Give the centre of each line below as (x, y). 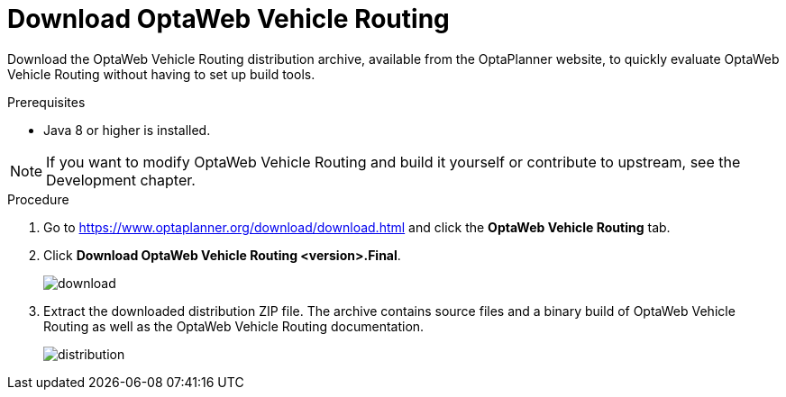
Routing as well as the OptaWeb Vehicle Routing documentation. (234, 326)
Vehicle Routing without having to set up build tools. (161, 74)
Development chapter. (121, 180)
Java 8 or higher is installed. (127, 130)
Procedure (38, 199)
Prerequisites (46, 102)
